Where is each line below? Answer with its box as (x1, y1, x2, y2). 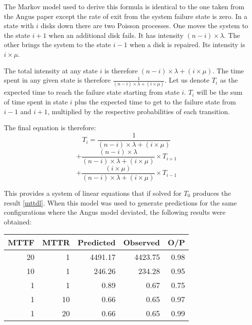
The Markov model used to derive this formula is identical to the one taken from (4, 1, 245, 11)
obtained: (4, 216, 32, 226)
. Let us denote (164, 75, 210, 85)
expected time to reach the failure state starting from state (4, 87, 180, 97)
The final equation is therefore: (4, 122, 96, 133)
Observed (123, 237, 160, 248)
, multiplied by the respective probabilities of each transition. (47, 106, 230, 116)
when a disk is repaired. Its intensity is (129, 39, 245, 50)
